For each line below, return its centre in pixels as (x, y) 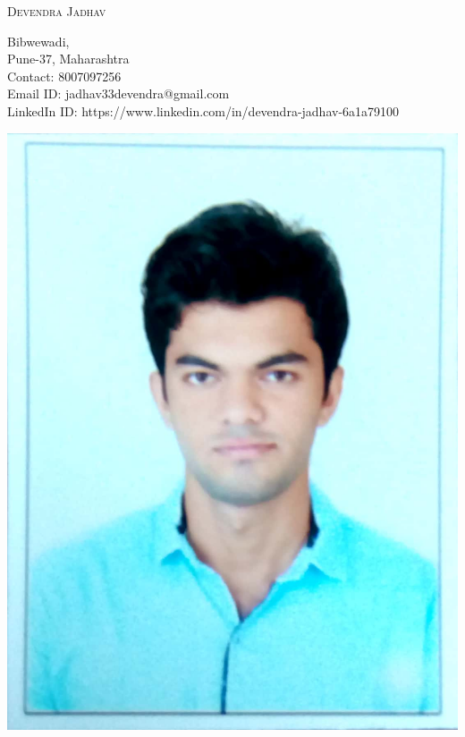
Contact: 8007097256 (64, 76)
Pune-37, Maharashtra (68, 59)
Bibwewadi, (38, 41)
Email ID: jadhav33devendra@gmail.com (118, 93)
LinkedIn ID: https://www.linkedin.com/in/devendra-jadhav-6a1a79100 (203, 110)
